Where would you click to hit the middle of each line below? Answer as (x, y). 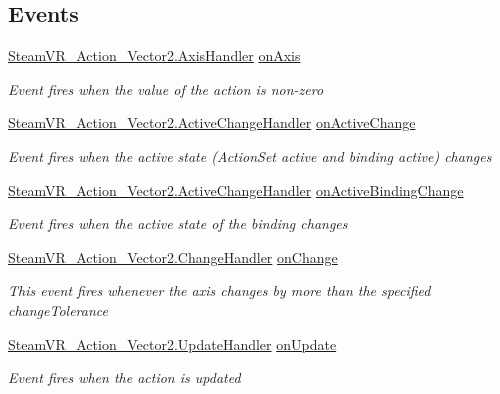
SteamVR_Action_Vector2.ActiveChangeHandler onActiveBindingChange (236, 189)
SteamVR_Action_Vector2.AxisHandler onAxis (154, 55)
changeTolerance (58, 309)
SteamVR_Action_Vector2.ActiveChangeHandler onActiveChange (212, 122)
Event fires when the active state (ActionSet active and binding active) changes (250, 155)
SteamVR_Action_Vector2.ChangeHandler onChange (173, 256)
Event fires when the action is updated (124, 377)
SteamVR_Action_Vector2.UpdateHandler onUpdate (172, 343)
